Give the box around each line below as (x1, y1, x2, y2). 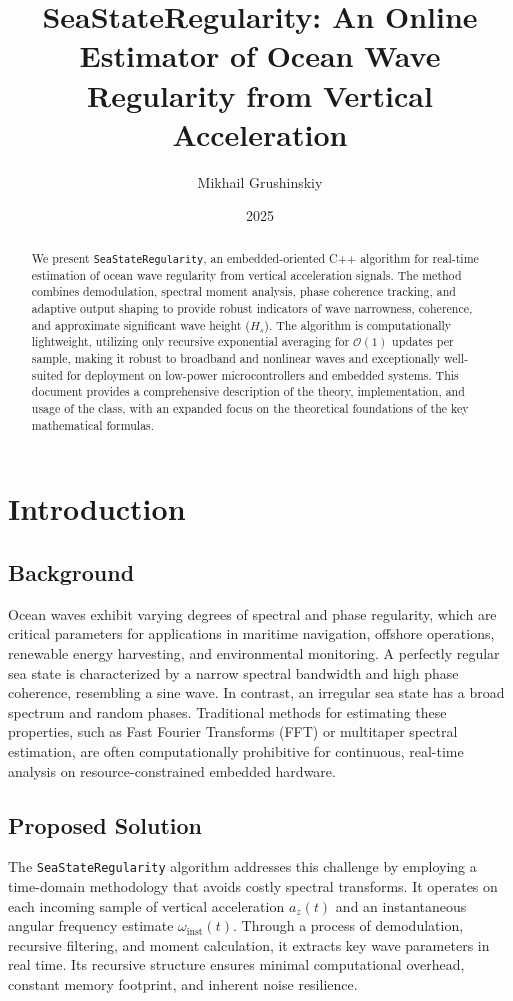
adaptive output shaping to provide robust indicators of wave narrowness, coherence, (31, 300, 473, 317)
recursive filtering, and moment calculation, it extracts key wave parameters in (8, 934, 490, 955)
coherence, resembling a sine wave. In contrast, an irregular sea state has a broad (8, 682, 505, 703)
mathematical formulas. (31, 416, 155, 433)
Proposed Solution (8, 809, 202, 840)
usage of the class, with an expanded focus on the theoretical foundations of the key (31, 400, 469, 417)
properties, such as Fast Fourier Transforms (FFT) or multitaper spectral (8, 721, 458, 742)
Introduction (8, 488, 186, 529)
